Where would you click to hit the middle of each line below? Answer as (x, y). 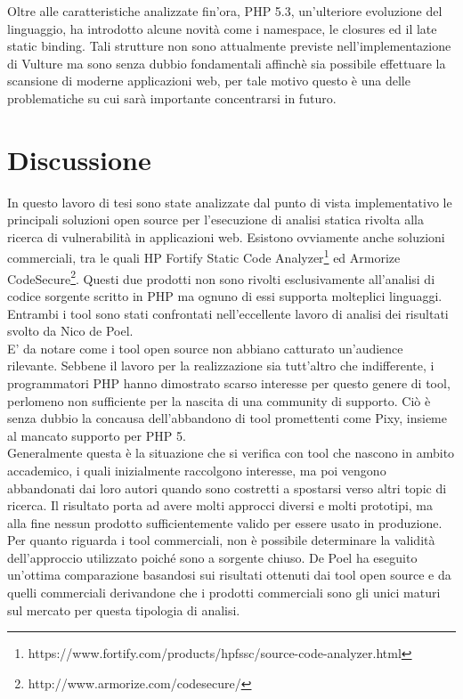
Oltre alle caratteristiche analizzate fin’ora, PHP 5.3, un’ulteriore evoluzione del (225, 11)
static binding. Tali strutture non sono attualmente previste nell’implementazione (229, 46)
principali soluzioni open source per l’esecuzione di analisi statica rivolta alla (216, 219)
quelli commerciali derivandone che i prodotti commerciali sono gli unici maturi (224, 593)
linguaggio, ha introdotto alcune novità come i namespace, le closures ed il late (222, 28)
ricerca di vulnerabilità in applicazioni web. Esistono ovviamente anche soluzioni (226, 236)
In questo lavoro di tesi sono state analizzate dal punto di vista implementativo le (230, 202)
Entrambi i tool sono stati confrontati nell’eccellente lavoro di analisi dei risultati (228, 313)
